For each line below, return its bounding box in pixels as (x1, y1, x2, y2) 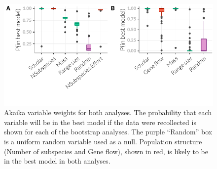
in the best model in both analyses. (4, 156, 110, 166)
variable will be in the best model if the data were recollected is (4, 117, 196, 127)
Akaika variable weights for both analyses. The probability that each (4, 107, 212, 118)
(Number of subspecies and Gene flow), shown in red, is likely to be (4, 146, 208, 156)
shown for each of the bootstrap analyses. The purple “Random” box (4, 127, 213, 137)
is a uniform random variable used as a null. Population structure (4, 136, 202, 147)
